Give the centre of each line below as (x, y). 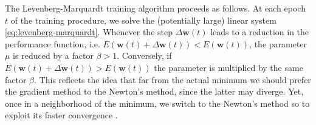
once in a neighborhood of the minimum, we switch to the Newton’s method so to (157, 103)
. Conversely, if (144, 56)
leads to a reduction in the (260, 32)
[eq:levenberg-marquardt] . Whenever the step (89, 32)
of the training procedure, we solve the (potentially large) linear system (143, 20)
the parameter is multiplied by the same (228, 67)
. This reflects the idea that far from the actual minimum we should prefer (173, 79)
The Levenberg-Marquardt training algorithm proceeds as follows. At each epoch (155, 8)
